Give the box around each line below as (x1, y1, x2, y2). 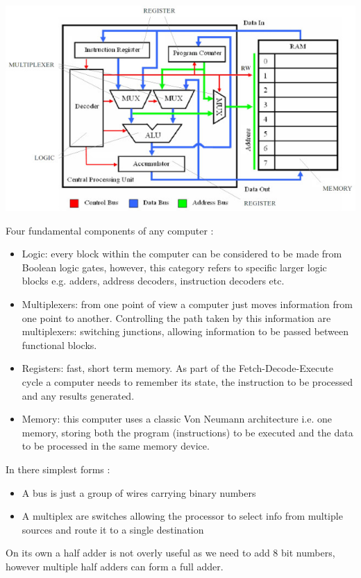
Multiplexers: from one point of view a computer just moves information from (22, 297, 353, 312)
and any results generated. (22, 388, 135, 402)
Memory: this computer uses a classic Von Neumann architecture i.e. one (22, 411, 332, 426)
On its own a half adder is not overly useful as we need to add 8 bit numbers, (6, 545, 335, 560)
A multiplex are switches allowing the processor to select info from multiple (22, 509, 343, 523)
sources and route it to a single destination (22, 522, 204, 536)
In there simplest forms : (6, 462, 110, 476)
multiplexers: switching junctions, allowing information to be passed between (22, 324, 349, 339)
